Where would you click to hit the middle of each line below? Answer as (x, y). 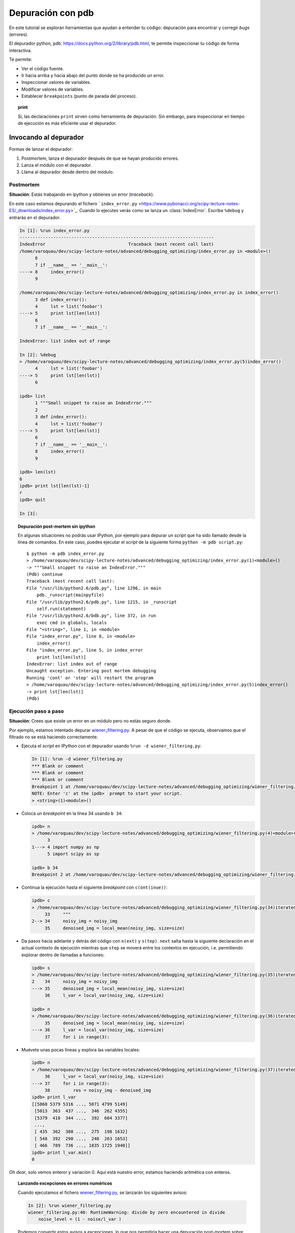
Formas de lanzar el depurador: (41, 149)
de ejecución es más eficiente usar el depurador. (67, 123)
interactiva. (20, 50)
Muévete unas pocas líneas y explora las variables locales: (81, 1050)
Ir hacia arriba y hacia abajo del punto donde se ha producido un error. (93, 75)
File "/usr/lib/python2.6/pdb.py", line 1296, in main (94, 588)
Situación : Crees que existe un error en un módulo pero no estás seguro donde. (90, 721)
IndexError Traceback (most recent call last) (117, 244)
